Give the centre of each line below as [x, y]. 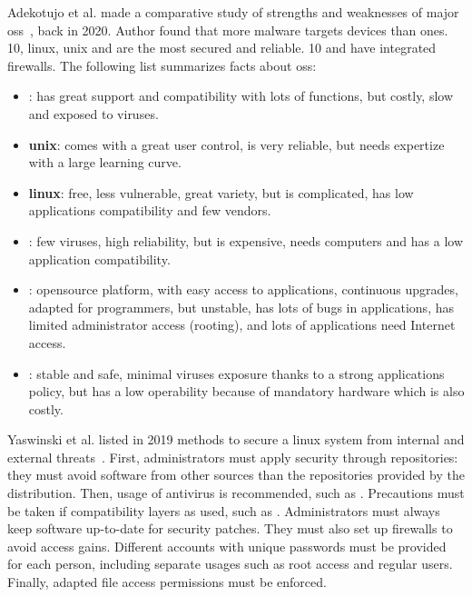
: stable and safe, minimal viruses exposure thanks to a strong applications [236, 373]
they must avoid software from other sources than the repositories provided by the [236, 475]
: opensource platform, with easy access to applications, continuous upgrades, [243, 289]
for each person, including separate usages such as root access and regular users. [230, 564]
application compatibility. [99, 259]
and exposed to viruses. [93, 113]
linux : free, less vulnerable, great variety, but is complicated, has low [221, 192]
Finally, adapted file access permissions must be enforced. [167, 582]
